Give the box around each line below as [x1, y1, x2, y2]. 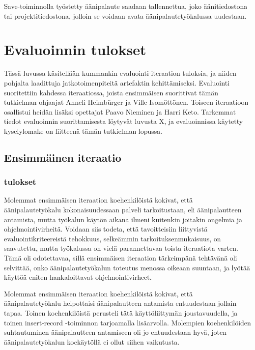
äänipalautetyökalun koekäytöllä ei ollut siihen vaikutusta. [4, 336, 180, 347]
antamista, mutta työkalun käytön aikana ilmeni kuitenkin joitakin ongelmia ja [4, 214, 243, 224]
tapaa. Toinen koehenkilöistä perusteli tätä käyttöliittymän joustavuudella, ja [4, 308, 238, 318]
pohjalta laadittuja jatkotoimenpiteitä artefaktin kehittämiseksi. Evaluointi [4, 77, 229, 87]
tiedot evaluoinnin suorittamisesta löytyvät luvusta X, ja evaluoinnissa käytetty [4, 116, 243, 126]
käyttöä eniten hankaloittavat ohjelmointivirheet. [4, 272, 152, 282]
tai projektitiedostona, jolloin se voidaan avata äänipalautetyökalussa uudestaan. [4, 10, 247, 21]
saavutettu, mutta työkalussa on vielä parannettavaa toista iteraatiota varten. [4, 243, 238, 253]
